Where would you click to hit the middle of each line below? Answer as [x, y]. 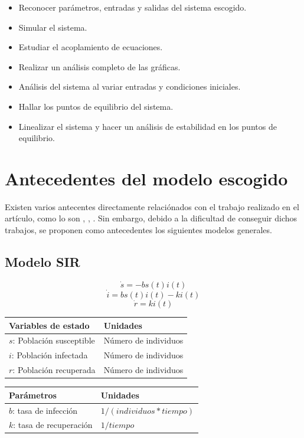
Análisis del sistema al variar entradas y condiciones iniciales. [130, 86]
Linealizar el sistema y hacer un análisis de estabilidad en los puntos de [148, 126]
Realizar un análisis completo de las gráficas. [99, 66]
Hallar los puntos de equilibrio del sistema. [96, 106]
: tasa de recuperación [53, 425]
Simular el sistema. [53, 27]
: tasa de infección [45, 410]
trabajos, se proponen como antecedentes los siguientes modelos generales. [138, 230]
